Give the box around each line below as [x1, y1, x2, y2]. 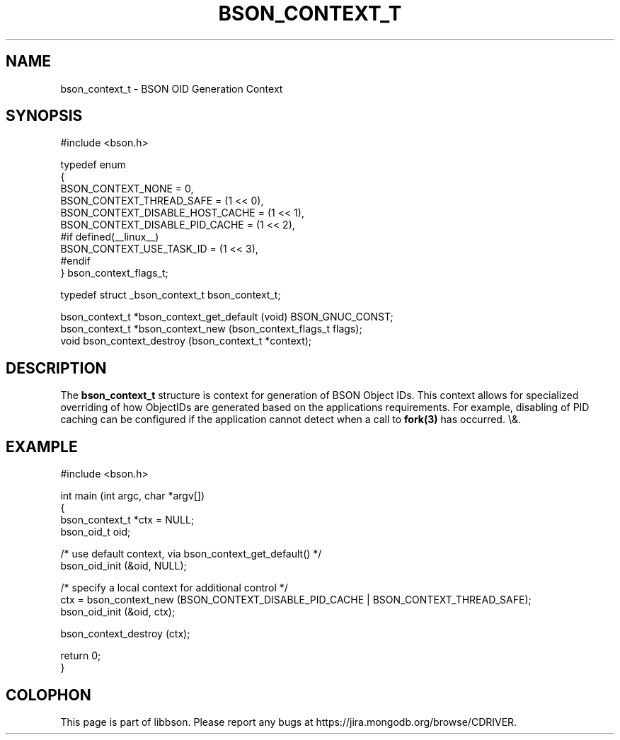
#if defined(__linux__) [60, 231, 159, 243]
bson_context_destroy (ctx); [60, 628, 190, 640]
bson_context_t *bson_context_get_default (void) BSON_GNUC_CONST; [60, 311, 394, 323]
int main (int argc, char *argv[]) [60, 490, 205, 502]
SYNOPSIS [6, 107, 83, 125]
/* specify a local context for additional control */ [60, 582, 288, 594]
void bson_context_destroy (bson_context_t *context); [60, 335, 312, 347]
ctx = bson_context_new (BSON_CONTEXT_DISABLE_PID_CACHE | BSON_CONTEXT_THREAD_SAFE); [60, 594, 532, 606]
